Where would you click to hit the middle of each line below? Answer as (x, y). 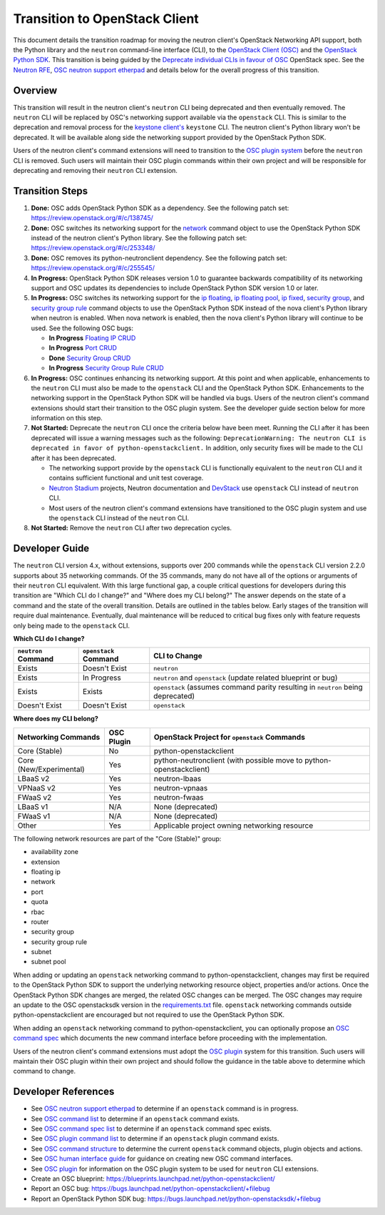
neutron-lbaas (178, 778)
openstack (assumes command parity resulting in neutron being (258, 688)
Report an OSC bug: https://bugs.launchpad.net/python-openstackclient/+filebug (150, 1189)
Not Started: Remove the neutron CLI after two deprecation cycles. (131, 528)
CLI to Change (178, 655)
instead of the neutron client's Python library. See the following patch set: (139, 238)
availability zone (55, 852)
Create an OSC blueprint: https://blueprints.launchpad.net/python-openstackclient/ (153, 1179)
